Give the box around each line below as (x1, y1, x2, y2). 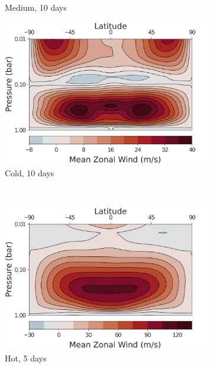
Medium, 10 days (5, 1, 67, 13)
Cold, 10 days (5, 166, 54, 179)
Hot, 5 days (5, 352, 47, 364)
